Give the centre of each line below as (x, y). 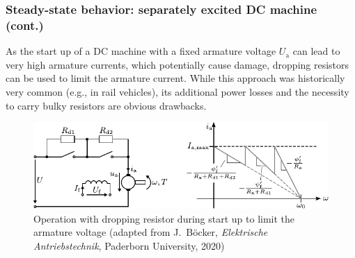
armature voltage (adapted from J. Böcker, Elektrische (151, 232)
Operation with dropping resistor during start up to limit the (164, 218)
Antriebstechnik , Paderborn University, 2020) (129, 245)
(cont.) (25, 25)
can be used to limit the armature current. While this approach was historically (175, 78)
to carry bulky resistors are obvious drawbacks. (106, 105)
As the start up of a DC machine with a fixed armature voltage (141, 51)
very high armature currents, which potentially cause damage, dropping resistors (177, 64)
